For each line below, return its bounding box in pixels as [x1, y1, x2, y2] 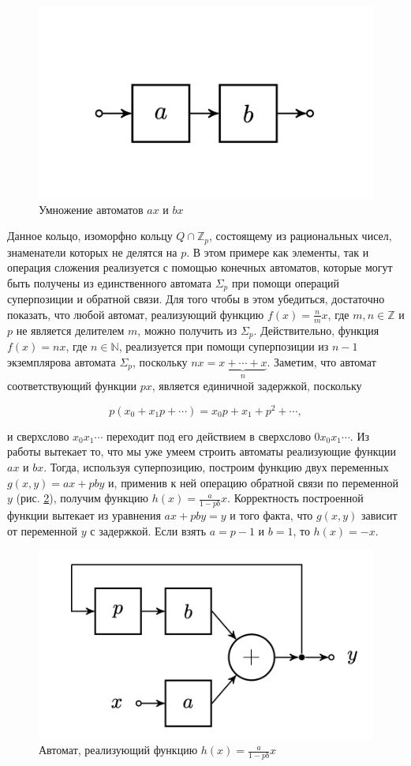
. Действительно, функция [253, 321, 379, 338]
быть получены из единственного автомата [7, 274, 211, 291]
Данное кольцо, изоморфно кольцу [7, 227, 173, 244]
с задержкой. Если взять [90, 522, 207, 539]
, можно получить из [137, 321, 237, 338]
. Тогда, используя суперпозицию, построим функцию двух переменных [43, 459, 389, 475]
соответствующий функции [7, 377, 137, 394]
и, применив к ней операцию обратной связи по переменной [108, 474, 398, 490]
